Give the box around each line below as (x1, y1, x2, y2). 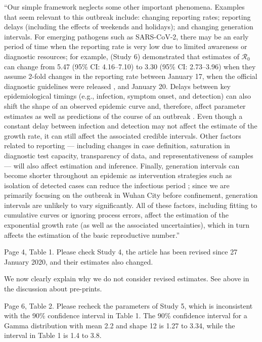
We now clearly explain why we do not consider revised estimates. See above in (4, 273, 249, 284)
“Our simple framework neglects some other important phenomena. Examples (4, 2, 245, 12)
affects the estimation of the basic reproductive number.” (4, 229, 180, 240)
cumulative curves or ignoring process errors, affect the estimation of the (4, 209, 229, 220)
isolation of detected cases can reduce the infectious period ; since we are (4, 180, 230, 190)
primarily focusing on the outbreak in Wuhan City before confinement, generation (4, 190, 258, 200)
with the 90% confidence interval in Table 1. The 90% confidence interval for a (4, 310, 247, 321)
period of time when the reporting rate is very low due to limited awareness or (4, 41, 247, 52)
